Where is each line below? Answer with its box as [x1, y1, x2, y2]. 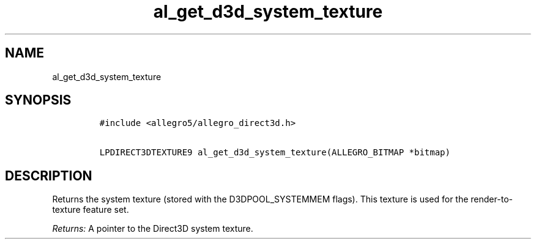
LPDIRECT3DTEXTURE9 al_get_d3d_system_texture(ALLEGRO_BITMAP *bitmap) [99, 147, 450, 158]
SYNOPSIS [5, 92, 72, 108]
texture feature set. [52, 204, 129, 215]
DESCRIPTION [5, 168, 92, 183]
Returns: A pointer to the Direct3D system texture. [52, 223, 253, 234]
